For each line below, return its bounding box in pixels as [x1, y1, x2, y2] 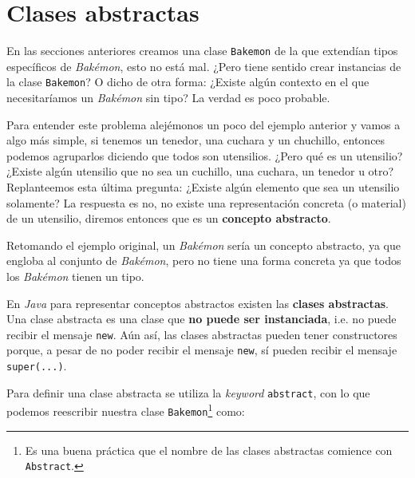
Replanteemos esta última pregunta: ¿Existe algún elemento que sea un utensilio [6, 179, 400, 195]
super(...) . [6, 358, 67, 374]
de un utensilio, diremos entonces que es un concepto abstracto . [6, 210, 331, 227]
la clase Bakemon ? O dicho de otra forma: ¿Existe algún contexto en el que [6, 73, 370, 90]
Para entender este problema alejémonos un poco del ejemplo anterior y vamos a [6, 116, 401, 132]
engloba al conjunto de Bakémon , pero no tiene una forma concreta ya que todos [6, 252, 401, 269]
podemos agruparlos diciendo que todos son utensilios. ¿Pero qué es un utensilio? [6, 147, 403, 164]
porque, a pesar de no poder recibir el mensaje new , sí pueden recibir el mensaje [6, 342, 397, 358]
